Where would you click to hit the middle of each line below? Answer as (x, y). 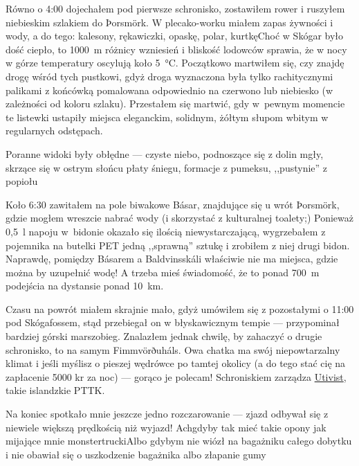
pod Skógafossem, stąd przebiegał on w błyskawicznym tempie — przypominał (173, 322)
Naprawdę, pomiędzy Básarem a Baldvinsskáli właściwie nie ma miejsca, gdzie (172, 259)
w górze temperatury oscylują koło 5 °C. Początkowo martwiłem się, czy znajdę (175, 63)
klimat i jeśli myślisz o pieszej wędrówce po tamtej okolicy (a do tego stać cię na (176, 363)
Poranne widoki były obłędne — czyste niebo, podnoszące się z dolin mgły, (165, 153)
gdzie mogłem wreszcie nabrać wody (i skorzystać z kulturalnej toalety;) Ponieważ (180, 218)
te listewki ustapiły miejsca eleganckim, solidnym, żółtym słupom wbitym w (167, 117)
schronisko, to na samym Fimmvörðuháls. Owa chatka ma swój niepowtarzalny (173, 349)
